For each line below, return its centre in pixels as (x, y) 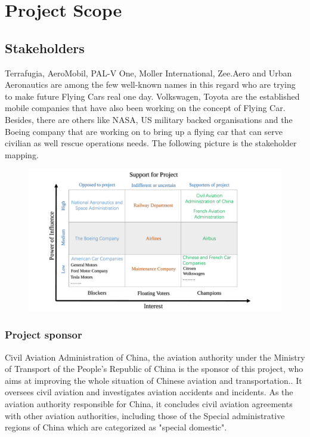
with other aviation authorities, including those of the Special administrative (145, 415)
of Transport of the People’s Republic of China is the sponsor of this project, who (154, 369)
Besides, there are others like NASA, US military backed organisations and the (149, 119)
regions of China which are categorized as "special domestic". (116, 427)
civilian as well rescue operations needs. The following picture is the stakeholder (151, 143)
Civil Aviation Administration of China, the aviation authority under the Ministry (155, 357)
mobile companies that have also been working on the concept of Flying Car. (145, 108)
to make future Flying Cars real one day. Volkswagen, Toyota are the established (152, 96)
